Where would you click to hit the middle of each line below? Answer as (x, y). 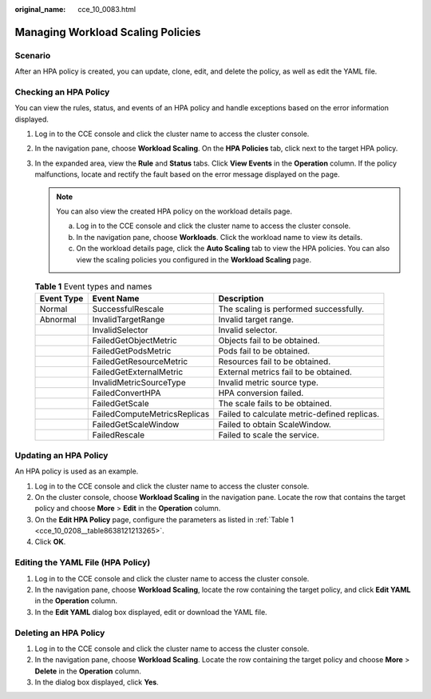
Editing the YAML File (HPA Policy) (83, 562)
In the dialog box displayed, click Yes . (97, 682)
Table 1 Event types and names (93, 286)
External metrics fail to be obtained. (285, 372)
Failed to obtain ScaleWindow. (275, 425)
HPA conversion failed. (261, 393)
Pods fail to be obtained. (264, 351)
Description (241, 298)
